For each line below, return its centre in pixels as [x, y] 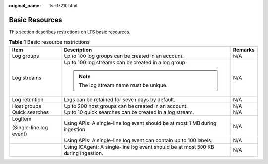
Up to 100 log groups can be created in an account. [124, 56]
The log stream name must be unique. [123, 85]
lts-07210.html [63, 6]
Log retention [28, 99]
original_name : [25, 6]
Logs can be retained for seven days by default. [120, 99]
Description [78, 50]
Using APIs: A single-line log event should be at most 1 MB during [140, 123]
